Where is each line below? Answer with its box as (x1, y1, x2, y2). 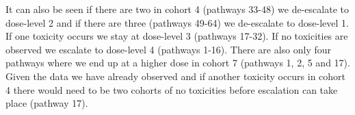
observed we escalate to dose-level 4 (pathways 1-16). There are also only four (5, 42, 332, 56)
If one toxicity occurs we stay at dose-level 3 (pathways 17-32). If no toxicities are (5, 29, 348, 43)
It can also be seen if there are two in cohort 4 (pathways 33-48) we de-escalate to (5, 2, 349, 16)
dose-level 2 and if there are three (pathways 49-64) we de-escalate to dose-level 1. (5, 15, 349, 29)
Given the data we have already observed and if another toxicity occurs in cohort (5, 68, 346, 83)
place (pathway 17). (5, 96, 88, 110)
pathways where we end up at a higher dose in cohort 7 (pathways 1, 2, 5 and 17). (5, 55, 350, 70)
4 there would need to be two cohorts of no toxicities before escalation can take (5, 82, 338, 97)
